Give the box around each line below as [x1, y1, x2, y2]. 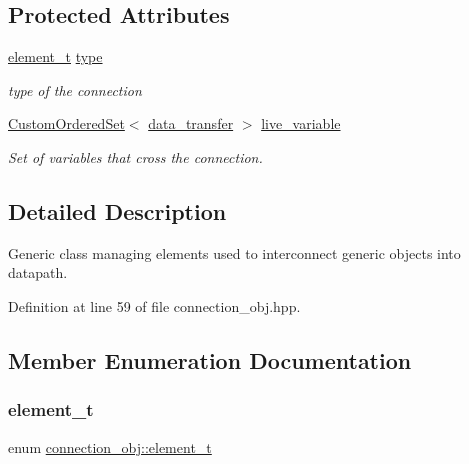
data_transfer [148, 113, 234, 134]
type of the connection [8, 79, 142, 100]
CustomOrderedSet [8, 113, 125, 134]
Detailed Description [8, 195, 227, 226]
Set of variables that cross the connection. [8, 146, 263, 167]
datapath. [8, 262, 68, 283]
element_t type [8, 46, 103, 67]
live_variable [261, 113, 341, 134]
